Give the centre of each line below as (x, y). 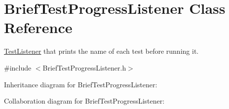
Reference (38, 27)
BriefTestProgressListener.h (84, 67)
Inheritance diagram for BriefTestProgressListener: (81, 84)
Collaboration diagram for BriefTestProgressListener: (84, 101)
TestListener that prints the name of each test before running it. (101, 51)
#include (18, 67)
